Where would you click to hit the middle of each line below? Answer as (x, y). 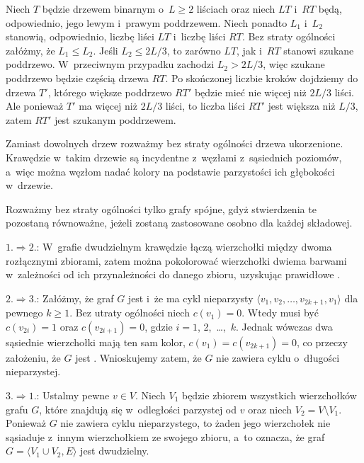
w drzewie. (29, 185)
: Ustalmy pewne (73, 395)
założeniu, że (33, 357)
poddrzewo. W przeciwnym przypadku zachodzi (110, 64)
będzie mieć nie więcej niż (250, 92)
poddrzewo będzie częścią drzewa (77, 78)
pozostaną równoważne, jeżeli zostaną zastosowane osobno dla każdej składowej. (179, 223)
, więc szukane (294, 64)
